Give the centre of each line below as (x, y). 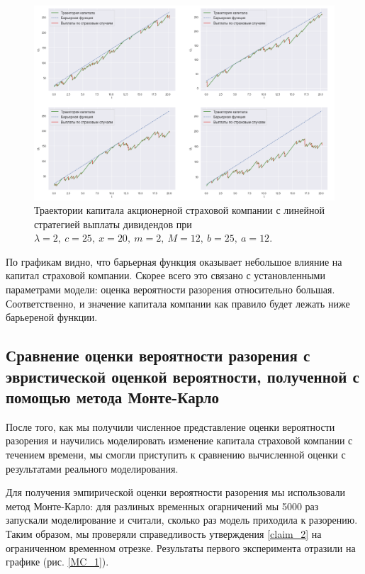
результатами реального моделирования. (92, 468)
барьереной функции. (52, 317)
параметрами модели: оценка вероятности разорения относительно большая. (170, 289)
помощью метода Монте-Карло (113, 397)
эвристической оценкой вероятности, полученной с (182, 376)
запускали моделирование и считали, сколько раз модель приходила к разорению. (182, 520)
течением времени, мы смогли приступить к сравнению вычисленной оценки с (176, 455)
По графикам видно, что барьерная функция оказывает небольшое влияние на (174, 261)
